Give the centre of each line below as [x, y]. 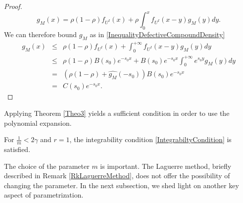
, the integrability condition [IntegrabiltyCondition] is [150, 139]
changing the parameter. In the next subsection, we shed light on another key [121, 185]
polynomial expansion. [38, 123]
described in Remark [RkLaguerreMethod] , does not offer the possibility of [117, 176]
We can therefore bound [41, 34]
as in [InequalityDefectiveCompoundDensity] [157, 34]
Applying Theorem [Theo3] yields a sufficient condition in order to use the [117, 113]
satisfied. [17, 149]
